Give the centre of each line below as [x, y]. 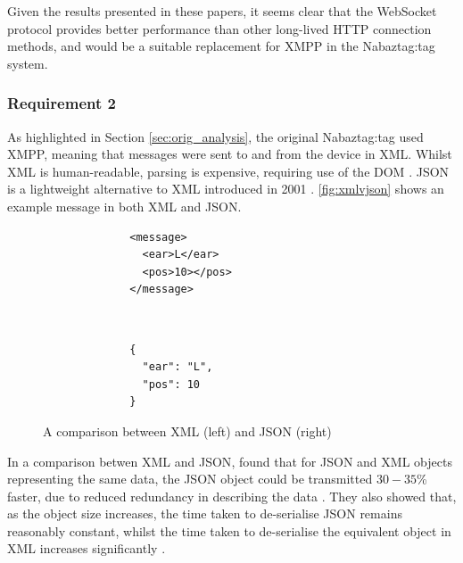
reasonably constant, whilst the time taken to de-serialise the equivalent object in [229, 530]
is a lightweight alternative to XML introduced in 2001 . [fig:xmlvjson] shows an [226, 189]
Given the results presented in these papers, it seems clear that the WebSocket [222, 11]
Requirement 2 [62, 103]
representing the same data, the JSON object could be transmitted [190, 479]
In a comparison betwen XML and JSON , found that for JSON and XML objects [230, 461]
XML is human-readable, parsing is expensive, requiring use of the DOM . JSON [228, 171]
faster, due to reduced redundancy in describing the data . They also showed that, [232, 496]
